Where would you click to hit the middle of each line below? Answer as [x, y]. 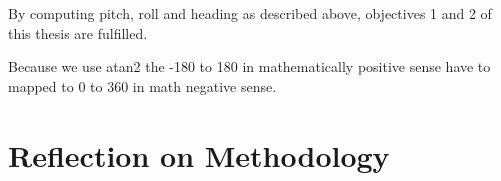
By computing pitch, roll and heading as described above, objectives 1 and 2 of [250, 13]
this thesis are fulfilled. [78, 32]
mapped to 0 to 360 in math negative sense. [142, 85]
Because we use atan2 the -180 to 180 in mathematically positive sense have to [249, 66]
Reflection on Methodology [199, 154]
